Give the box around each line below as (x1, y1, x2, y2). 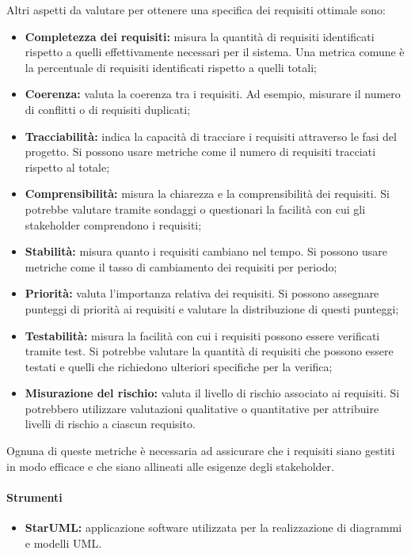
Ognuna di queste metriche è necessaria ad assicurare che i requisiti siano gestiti (6, 442, 395, 459)
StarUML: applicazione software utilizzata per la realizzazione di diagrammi (25, 519, 402, 536)
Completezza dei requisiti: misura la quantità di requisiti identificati (25, 28, 375, 44)
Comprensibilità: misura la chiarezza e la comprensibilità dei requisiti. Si (25, 185, 390, 202)
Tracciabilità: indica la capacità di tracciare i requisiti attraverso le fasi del (25, 127, 397, 144)
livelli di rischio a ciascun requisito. (25, 415, 196, 432)
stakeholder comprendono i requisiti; (25, 216, 202, 233)
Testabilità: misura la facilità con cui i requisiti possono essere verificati (25, 327, 380, 343)
